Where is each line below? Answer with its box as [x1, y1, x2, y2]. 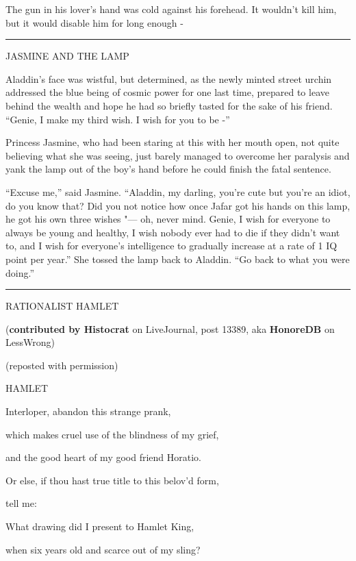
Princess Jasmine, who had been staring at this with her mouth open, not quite [5, 135, 340, 149]
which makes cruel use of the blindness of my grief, [5, 427, 219, 441]
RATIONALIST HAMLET [5, 299, 119, 313]
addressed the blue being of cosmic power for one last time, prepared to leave [5, 85, 329, 99]
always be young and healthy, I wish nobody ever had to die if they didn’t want [5, 225, 340, 239]
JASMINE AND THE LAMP [5, 49, 129, 63]
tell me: [5, 496, 37, 510]
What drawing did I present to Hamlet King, [5, 519, 194, 534]
